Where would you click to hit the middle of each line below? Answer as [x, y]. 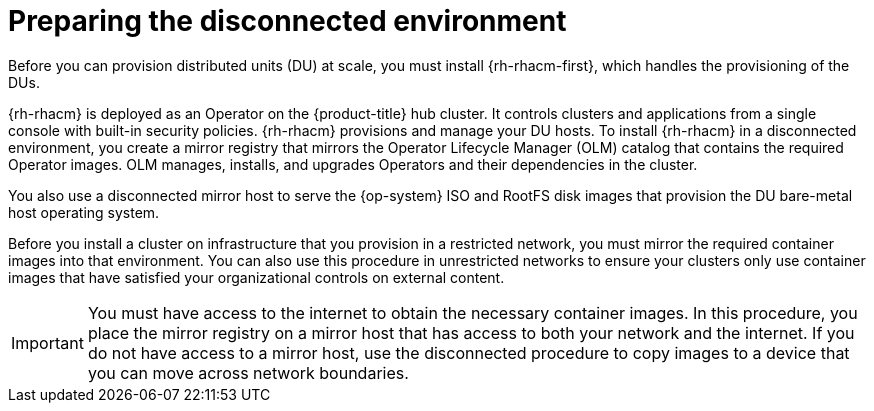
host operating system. [84, 212]
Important [47, 342]
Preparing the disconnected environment [287, 21]
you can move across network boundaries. [248, 372]
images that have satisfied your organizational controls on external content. [256, 277]
